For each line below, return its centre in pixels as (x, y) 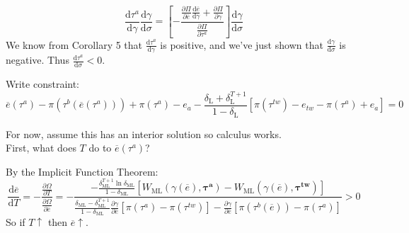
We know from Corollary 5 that (74, 44)
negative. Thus (38, 60)
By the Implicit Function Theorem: (82, 171)
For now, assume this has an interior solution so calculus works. (144, 133)
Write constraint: (43, 84)
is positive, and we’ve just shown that (242, 44)
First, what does (41, 148)
